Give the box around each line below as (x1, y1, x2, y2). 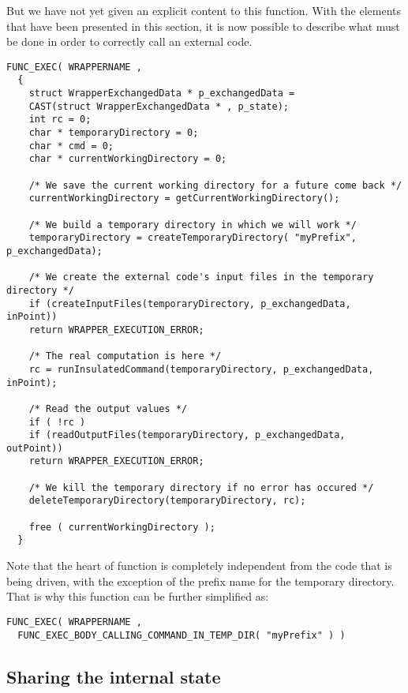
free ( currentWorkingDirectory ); (28, 521, 215, 533)
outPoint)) (6, 442, 63, 454)
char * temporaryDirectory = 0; (28, 127, 199, 139)
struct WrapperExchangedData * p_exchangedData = (28, 88, 295, 99)
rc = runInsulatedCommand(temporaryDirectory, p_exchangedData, (28, 363, 374, 375)
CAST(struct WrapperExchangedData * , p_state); (28, 100, 289, 112)
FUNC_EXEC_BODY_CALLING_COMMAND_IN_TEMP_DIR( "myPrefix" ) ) (17, 629, 346, 641)
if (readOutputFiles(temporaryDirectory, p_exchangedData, (28, 429, 346, 441)
